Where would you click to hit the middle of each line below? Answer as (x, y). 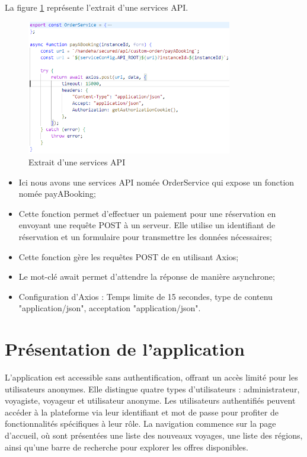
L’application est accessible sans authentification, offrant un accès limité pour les (151, 377)
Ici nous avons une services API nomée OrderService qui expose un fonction (156, 182)
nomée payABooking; (57, 194)
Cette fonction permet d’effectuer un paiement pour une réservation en (147, 213)
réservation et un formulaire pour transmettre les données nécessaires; (145, 236)
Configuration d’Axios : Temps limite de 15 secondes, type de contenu (145, 296)
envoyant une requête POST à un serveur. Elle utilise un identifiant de (147, 225)
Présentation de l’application (125, 349)
